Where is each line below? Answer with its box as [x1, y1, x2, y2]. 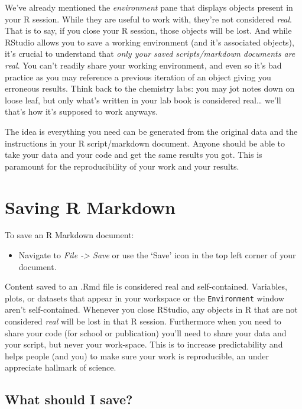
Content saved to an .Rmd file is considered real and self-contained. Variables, [5, 280, 287, 293]
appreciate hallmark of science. [5, 361, 116, 374]
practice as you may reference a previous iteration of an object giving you [5, 70, 271, 83]
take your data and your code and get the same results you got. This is [5, 148, 262, 161]
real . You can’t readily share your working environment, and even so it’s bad [5, 59, 282, 71]
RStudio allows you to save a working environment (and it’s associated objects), [5, 35, 294, 48]
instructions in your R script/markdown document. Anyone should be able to [5, 137, 285, 149]
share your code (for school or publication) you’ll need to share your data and [5, 326, 287, 339]
